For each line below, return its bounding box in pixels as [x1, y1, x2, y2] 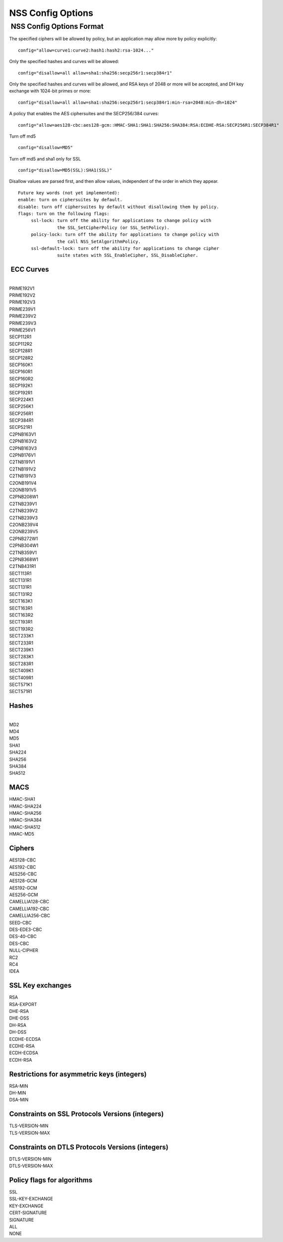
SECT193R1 [9, 619, 33, 625]
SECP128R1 [9, 348, 33, 354]
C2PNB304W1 [9, 543, 39, 548]
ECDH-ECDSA [9, 1050, 38, 1056]
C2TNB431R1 [9, 563, 36, 569]
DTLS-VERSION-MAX [9, 1163, 53, 1169]
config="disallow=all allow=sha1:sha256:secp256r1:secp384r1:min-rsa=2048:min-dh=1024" [18, 99, 238, 105]
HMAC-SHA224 [9, 803, 42, 809]
